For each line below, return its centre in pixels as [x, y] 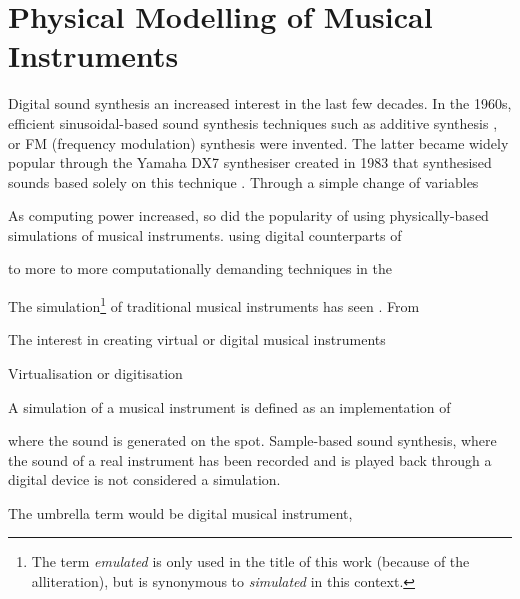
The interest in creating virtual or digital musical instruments [197, 339]
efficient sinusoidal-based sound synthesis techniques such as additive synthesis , [253, 122]
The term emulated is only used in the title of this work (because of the [250, 561]
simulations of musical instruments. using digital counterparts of [205, 234]
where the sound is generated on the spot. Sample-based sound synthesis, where [252, 440]
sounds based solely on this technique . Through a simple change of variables [243, 181]
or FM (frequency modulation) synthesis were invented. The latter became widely [258, 142]
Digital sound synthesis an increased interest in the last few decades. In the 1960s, [260, 103]
